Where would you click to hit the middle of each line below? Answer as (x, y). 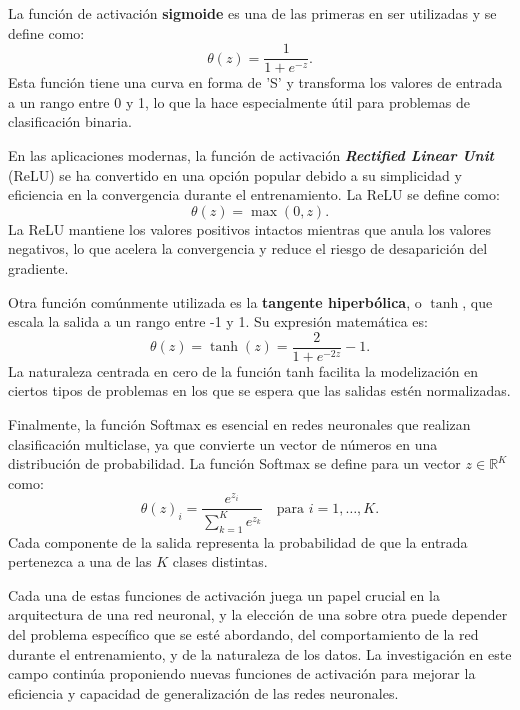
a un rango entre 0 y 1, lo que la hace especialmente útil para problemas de (239, 101)
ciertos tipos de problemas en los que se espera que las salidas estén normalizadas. (259, 390)
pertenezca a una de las (80, 561)
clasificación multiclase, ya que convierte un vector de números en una (223, 443)
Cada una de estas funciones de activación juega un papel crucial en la (224, 594)
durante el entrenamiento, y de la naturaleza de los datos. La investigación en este (260, 653)
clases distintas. (220, 561)
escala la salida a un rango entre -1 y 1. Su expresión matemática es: (218, 321)
